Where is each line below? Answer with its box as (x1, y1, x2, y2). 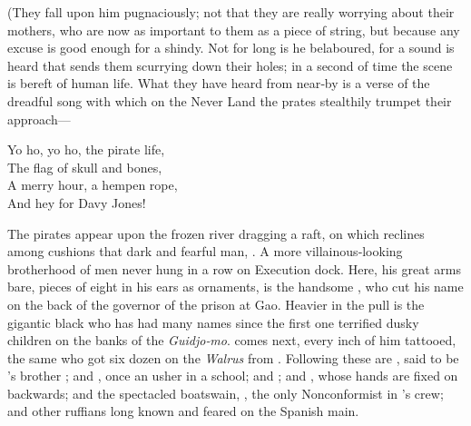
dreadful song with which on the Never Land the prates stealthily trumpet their (7, 91, 452, 110)
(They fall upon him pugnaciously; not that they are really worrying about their (7, 3, 455, 21)
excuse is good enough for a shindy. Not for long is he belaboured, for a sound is (7, 38, 455, 57)
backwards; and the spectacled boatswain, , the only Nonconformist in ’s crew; (7, 383, 444, 402)
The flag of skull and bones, (7, 157, 162, 176)
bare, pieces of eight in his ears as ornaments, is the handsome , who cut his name (7, 277, 464, 296)
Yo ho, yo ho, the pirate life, (7, 140, 165, 159)
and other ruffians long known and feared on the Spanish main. (7, 401, 359, 421)
